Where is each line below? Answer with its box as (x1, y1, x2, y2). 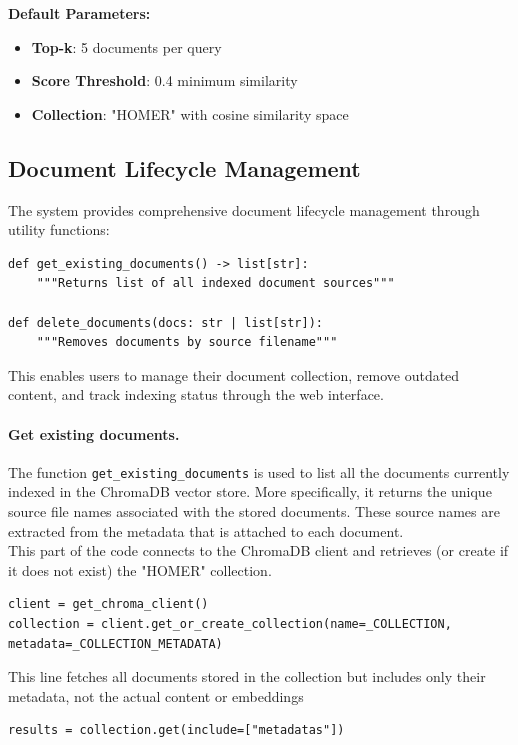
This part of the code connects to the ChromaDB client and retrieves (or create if (8, 540, 509, 561)
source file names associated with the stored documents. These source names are (8, 500, 500, 521)
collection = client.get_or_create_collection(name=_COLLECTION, (8, 616, 452, 631)
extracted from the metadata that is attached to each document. (8, 520, 404, 541)
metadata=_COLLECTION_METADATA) (8, 636, 223, 651)
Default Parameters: (8, 3, 151, 23)
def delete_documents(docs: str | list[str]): (8, 315, 323, 330)
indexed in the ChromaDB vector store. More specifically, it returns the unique (8, 481, 492, 502)
